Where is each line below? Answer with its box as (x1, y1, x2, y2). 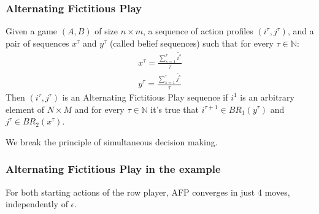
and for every (74, 102, 125, 115)
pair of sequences (6, 36, 69, 49)
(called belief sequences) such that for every (109, 36, 274, 49)
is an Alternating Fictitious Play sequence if (62, 90, 228, 103)
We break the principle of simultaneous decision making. (6, 135, 218, 148)
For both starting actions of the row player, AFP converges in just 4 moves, (6, 185, 290, 198)
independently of (6, 197, 68, 210)
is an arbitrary (240, 90, 294, 103)
